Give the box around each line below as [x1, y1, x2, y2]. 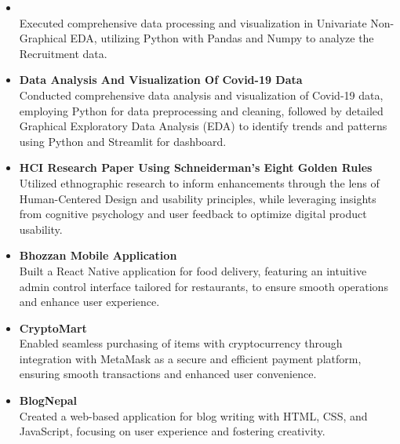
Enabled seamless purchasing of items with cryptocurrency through [19, 335, 343, 351]
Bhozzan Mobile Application [19, 247, 177, 264]
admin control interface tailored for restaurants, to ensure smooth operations [19, 278, 388, 294]
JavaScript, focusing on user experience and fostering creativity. [19, 423, 325, 439]
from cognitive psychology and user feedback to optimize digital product [19, 206, 367, 222]
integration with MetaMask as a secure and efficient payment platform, [19, 350, 362, 366]
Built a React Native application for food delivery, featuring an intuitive [19, 262, 367, 278]
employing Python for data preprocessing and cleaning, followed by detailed [19, 102, 384, 118]
